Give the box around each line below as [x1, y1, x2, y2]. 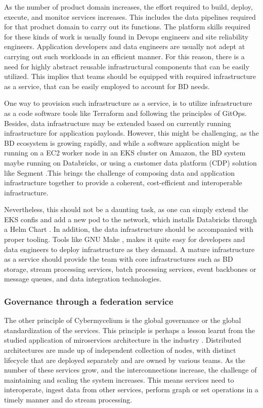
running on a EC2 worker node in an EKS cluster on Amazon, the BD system [4, 147, 246, 158]
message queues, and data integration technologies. [4, 273, 162, 284]
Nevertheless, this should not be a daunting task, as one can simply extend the [4, 204, 248, 215]
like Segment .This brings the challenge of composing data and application [4, 167, 235, 178]
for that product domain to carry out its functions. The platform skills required [4, 21, 251, 32]
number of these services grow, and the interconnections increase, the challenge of [4, 364, 257, 375]
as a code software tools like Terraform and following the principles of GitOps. [4, 107, 247, 118]
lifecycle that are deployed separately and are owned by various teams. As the [4, 354, 245, 365]
